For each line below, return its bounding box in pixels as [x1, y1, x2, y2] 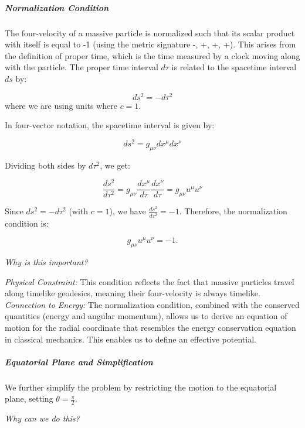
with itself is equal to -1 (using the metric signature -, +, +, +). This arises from [5, 38, 296, 50]
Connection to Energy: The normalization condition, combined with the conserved [5, 298, 300, 310]
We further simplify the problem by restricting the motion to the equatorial [5, 381, 277, 393]
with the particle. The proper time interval [5, 61, 158, 73]
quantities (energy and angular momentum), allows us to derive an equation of [5, 310, 287, 322]
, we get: [100, 159, 130, 171]
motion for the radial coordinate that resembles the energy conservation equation [5, 321, 296, 333]
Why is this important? [5, 256, 88, 268]
